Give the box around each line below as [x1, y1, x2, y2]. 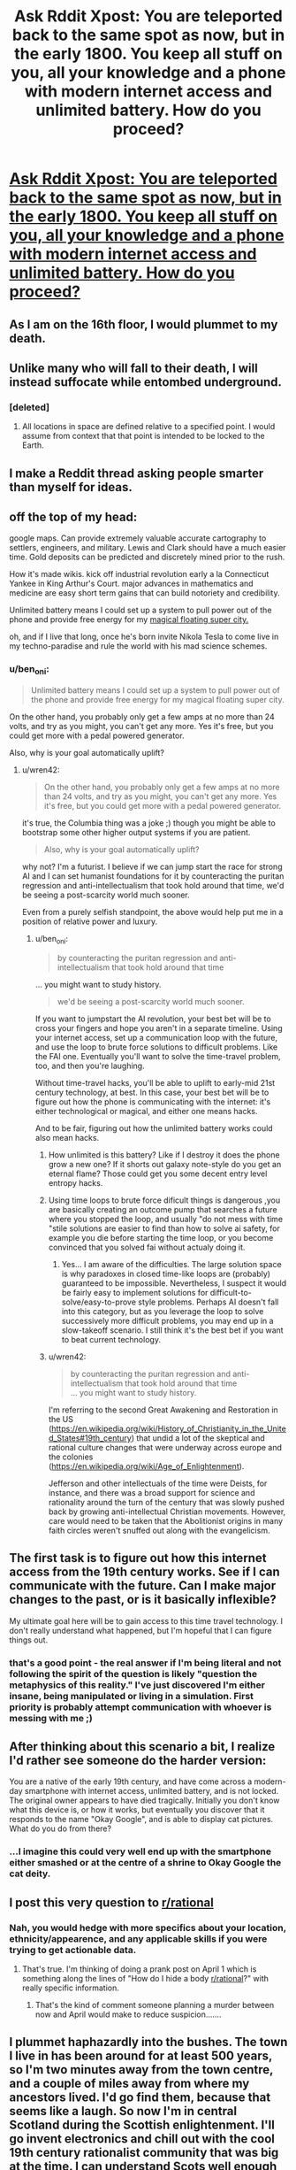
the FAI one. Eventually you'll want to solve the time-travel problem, [34, 1050, 281, 1061]
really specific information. [21, 1982, 119, 1993]
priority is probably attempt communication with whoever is [9, 1701, 272, 1713]
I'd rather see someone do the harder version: [9, 1752, 267, 1767]
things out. [9, 1635, 49, 1645]
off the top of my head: [9, 510, 138, 525]
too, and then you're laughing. [34, 1060, 145, 1071]
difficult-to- [209, 1287, 252, 1297]
